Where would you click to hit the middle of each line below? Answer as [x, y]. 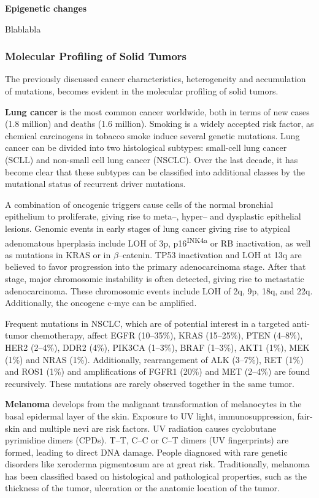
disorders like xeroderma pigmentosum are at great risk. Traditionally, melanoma [157, 464]
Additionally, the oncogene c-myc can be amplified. [101, 303]
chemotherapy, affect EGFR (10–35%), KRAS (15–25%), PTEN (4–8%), [167, 335]
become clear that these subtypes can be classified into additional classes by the [155, 171]
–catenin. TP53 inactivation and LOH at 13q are [210, 254]
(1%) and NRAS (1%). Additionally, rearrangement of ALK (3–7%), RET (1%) [154, 359]
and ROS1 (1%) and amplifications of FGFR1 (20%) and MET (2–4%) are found [158, 371]
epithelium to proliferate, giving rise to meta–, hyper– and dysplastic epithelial [153, 216]
